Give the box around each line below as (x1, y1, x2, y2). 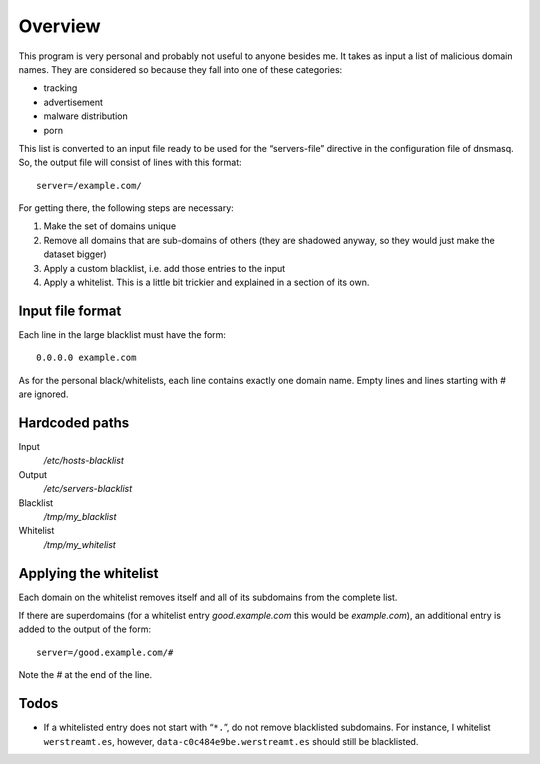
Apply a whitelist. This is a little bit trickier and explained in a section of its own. (43, 276, 370, 289)
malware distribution (43, 110, 129, 122)
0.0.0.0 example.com (36, 352, 137, 364)
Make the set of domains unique (43, 220, 177, 232)
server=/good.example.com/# (36, 646, 174, 658)
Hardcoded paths (18, 414, 130, 431)
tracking (43, 82, 78, 94)
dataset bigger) (43, 248, 107, 260)
